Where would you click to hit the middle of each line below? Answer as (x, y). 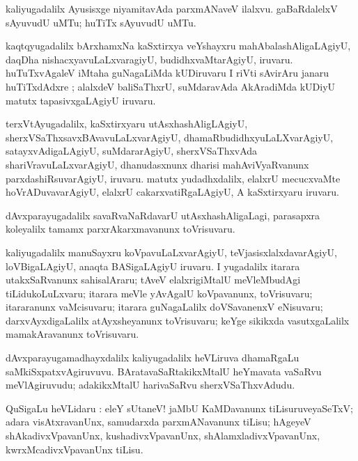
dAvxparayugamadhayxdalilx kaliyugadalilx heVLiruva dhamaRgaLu (153, 358)
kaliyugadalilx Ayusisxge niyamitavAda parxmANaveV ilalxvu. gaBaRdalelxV (172, 8)
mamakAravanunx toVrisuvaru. (72, 334)
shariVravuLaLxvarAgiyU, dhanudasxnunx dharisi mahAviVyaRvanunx (157, 164)
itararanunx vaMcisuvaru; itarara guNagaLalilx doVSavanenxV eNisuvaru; (164, 307)
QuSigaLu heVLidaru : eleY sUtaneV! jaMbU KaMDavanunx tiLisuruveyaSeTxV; (179, 408)
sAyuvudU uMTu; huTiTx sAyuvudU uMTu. (101, 22)
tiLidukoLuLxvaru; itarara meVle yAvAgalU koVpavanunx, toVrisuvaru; (159, 293)
